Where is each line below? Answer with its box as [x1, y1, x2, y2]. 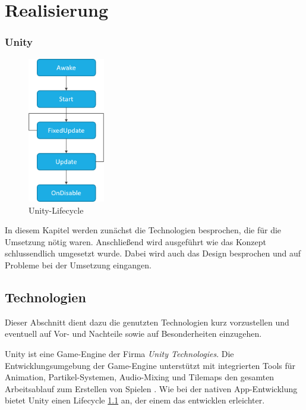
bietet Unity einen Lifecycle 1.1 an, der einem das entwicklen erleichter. [5, 394, 265, 406]
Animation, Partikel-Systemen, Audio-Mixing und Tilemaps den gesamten [5, 371, 275, 383]
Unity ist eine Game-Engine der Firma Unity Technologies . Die [5, 348, 234, 360]
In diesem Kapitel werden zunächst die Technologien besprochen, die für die [5, 224, 282, 236]
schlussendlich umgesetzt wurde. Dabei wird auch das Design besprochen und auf [5, 247, 301, 259]
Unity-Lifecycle [29, 204, 84, 216]
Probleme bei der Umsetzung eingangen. [5, 259, 152, 271]
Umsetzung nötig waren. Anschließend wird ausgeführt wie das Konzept [5, 235, 266, 248]
